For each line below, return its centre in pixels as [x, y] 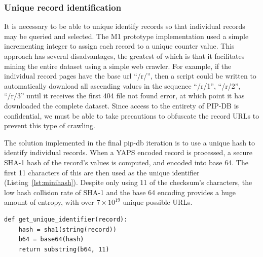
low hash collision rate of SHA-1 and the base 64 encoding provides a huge [120, 192]
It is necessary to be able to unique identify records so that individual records [125, 26]
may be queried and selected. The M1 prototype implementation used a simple [126, 36]
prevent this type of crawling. [50, 125]
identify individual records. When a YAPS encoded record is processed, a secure [128, 152]
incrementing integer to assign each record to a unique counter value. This [119, 46]
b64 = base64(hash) [51, 240]
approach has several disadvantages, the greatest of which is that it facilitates [124, 56]
